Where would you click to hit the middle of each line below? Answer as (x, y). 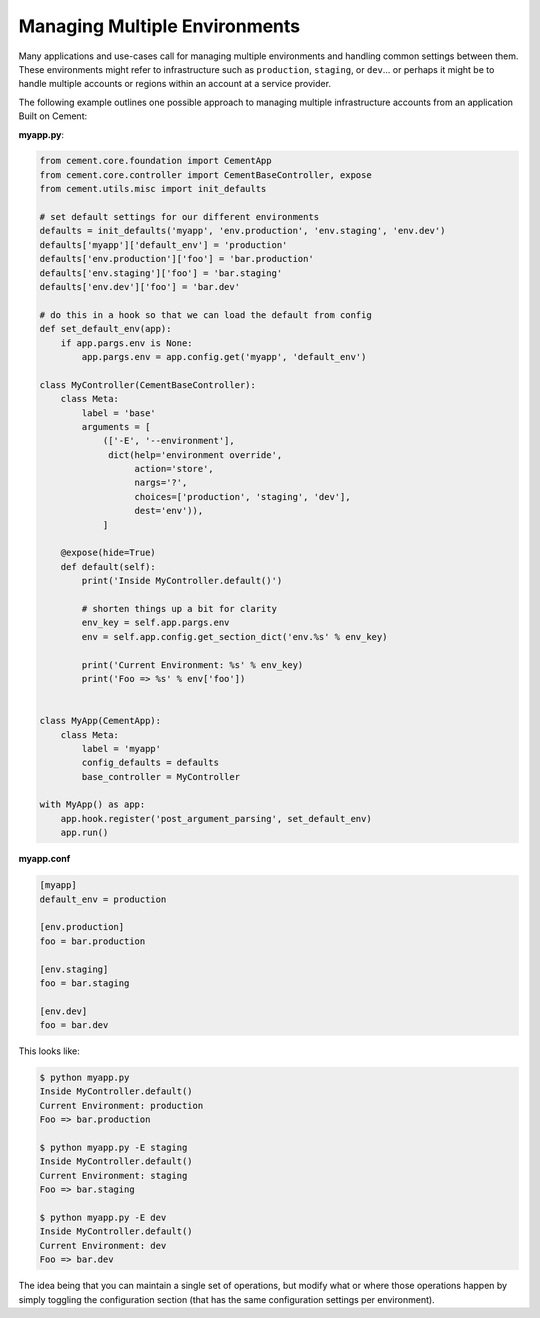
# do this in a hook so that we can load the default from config (205, 314)
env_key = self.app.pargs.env (155, 623)
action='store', (174, 469)
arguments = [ (116, 426)
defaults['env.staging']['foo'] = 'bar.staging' (161, 273)
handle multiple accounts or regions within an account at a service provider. (175, 84)
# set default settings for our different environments (179, 217)
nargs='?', (161, 483)
